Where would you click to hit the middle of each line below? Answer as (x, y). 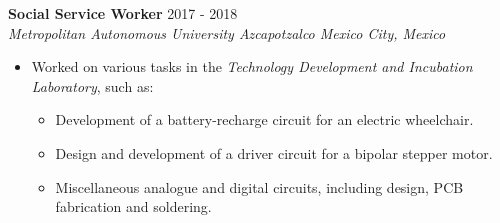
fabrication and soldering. (133, 206)
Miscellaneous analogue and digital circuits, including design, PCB (259, 186)
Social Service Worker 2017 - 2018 (123, 13)
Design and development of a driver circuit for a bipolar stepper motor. (274, 152)
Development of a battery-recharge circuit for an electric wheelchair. (264, 119)
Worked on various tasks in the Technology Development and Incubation (252, 66)
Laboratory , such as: (92, 85)
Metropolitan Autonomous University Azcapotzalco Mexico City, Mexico (227, 32)
